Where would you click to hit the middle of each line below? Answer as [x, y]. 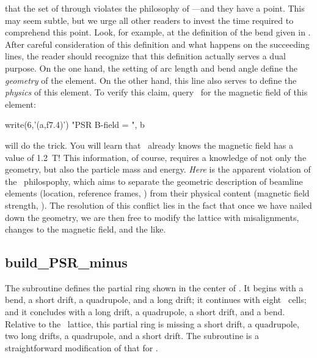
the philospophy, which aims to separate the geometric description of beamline [154, 181]
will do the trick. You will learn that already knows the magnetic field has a [149, 145]
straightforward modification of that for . [82, 347]
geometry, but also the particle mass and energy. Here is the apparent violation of [158, 169]
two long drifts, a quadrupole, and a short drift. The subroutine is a [132, 336]
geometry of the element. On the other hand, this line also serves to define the [151, 80]
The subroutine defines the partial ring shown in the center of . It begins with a [154, 287]
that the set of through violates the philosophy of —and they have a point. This [155, 8]
